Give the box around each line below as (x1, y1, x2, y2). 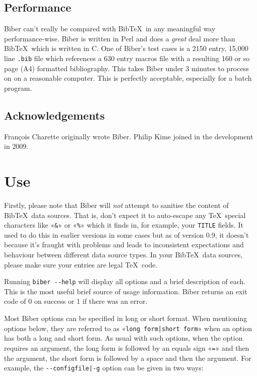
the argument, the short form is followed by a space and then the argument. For (4, 352, 251, 363)
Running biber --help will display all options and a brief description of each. (4, 276, 246, 287)
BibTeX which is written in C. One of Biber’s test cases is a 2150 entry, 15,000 (4, 43, 248, 53)
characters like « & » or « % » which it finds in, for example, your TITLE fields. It (4, 220, 243, 230)
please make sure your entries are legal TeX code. (4, 259, 158, 270)
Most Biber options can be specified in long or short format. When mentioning (4, 313, 247, 323)
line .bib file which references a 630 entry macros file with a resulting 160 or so (4, 52, 250, 63)
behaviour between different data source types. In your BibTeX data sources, (4, 249, 243, 259)
